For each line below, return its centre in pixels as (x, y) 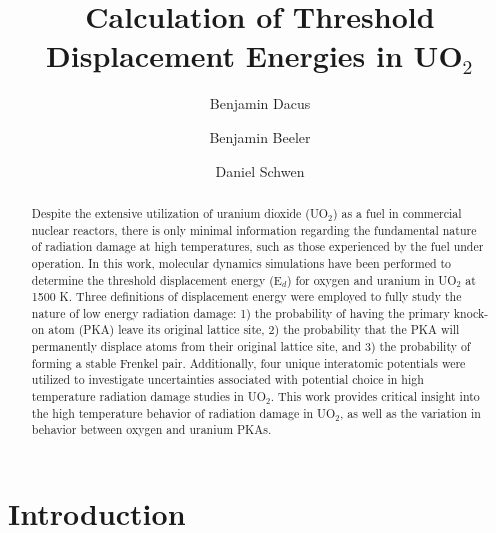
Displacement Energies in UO (254, 55)
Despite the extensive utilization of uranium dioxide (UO (180, 212)
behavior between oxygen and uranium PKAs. (151, 429)
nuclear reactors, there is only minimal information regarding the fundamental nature (254, 229)
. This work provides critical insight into (375, 396)
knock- (471, 312)
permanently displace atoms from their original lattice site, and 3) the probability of (251, 346)
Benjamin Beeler (260, 136)
